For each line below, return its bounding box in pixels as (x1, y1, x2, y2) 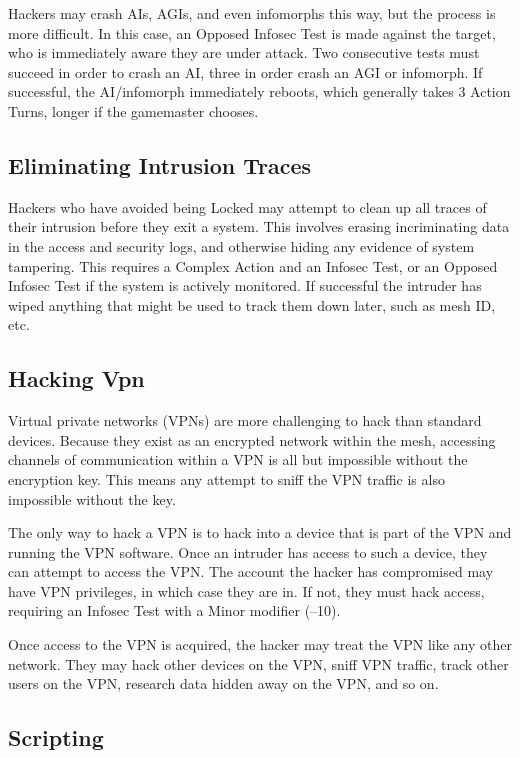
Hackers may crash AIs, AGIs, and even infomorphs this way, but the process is (8, 3, 496, 23)
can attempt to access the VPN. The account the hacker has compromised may (8, 561, 494, 582)
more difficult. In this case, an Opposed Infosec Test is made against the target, (8, 22, 496, 43)
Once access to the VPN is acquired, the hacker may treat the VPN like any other (8, 634, 512, 655)
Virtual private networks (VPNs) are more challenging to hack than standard (8, 410, 482, 431)
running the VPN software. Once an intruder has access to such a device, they (8, 541, 488, 562)
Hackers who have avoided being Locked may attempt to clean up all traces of (8, 196, 487, 217)
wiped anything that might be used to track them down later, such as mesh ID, (8, 294, 496, 315)
